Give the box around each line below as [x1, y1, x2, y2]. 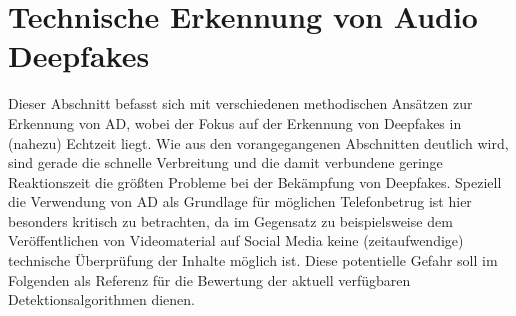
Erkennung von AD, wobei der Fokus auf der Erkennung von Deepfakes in [8, 112, 462, 133]
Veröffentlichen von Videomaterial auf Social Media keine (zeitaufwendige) [8, 230, 464, 251]
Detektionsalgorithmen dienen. [8, 289, 195, 310]
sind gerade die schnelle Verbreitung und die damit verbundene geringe [8, 152, 443, 173]
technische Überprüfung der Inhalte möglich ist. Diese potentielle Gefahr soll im [8, 250, 498, 271]
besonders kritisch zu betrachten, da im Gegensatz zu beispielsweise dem [8, 210, 453, 231]
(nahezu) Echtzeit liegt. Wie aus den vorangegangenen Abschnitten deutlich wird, [8, 132, 509, 153]
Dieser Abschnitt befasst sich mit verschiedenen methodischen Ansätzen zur [8, 93, 473, 114]
